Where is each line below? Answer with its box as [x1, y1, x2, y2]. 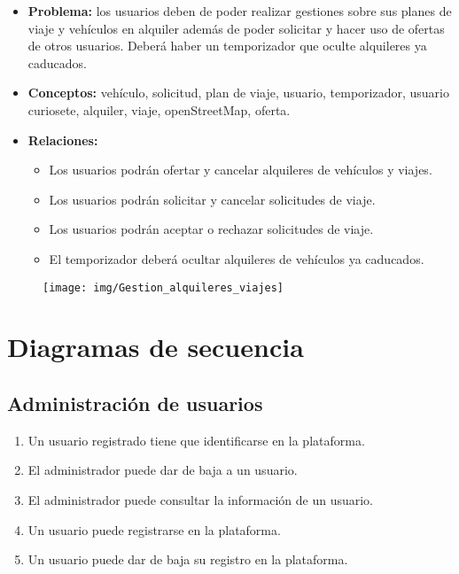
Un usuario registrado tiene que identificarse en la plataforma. [27, 430, 365, 449]
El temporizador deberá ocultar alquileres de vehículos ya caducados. [49, 249, 424, 268]
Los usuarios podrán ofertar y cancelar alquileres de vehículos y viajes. [49, 160, 432, 179]
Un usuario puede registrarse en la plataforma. [27, 520, 281, 539]
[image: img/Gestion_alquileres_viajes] [43, 281, 284, 294]
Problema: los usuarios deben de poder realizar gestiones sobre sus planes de [27, 2, 452, 19]
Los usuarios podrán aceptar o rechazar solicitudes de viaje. [49, 220, 374, 238]
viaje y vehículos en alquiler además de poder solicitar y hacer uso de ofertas [27, 19, 445, 37]
